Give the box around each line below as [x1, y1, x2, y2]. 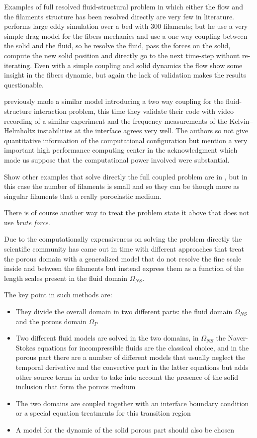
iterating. [4, 60, 32, 70]
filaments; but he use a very [163, 21, 248, 31]
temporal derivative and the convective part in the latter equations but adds [15, 362, 249, 372]
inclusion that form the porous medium [15, 381, 136, 392]
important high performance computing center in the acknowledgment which [4, 145, 238, 155]
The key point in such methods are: [4, 289, 112, 300]
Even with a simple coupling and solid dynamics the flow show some [34, 60, 243, 70]
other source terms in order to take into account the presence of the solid [15, 371, 239, 382]
